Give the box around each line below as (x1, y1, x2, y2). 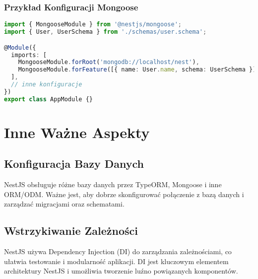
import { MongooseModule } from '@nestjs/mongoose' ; (4, 21, 182, 28)
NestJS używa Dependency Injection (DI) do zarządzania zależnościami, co (4, 246, 232, 257)
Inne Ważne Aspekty (4, 122, 150, 142)
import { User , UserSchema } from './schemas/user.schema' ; (4, 28, 207, 36)
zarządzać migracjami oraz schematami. (4, 199, 125, 209)
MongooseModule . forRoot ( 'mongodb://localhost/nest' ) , (18, 59, 199, 66)
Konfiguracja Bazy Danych (4, 156, 144, 171)
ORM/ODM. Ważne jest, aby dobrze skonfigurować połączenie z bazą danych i (4, 189, 244, 199)
